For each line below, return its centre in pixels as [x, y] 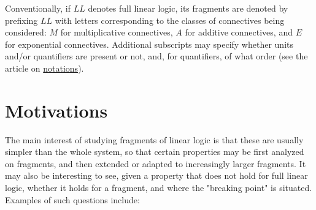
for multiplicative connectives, [117, 32]
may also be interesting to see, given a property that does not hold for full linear [156, 175]
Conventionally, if [38, 8]
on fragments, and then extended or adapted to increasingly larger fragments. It [156, 163]
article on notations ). [44, 68]
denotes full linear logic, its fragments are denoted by [188, 8]
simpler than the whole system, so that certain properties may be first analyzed [155, 152]
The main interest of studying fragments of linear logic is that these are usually [154, 139]
